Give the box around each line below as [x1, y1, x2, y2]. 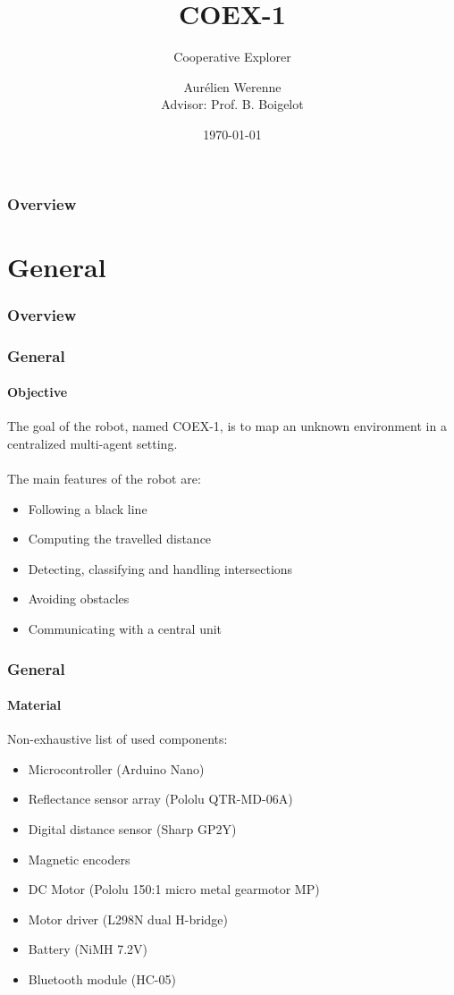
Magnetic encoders [28, 849, 130, 868]
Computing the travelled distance [28, 529, 212, 548]
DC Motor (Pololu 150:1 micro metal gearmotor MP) [28, 880, 320, 898]
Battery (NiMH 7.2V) [28, 940, 148, 958]
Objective [7, 383, 68, 401]
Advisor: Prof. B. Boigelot [161, 95, 304, 114]
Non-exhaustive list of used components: [7, 729, 228, 748]
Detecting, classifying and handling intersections [28, 559, 293, 578]
